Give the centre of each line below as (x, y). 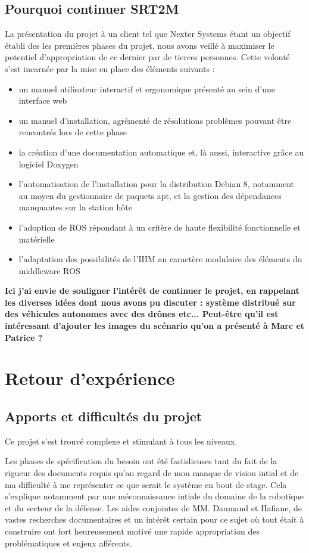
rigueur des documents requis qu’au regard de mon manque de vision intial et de (152, 473)
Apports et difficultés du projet (104, 416)
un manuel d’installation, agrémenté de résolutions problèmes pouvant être (155, 120)
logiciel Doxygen (49, 164)
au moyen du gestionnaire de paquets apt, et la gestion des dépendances (150, 195)
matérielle (37, 239)
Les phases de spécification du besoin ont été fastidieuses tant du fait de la (141, 461)
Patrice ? (24, 337)
